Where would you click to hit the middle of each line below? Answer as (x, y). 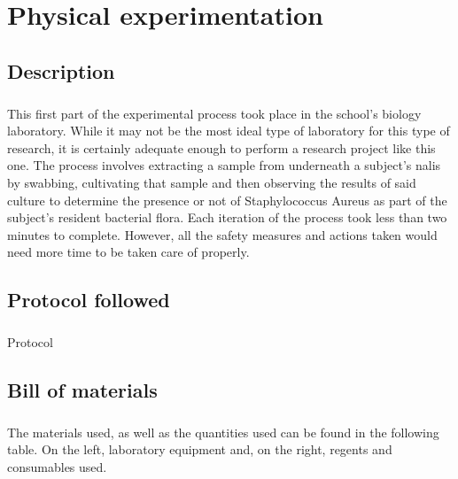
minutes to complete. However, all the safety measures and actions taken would (222, 234)
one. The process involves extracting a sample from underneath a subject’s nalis (224, 165)
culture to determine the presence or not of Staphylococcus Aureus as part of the (227, 200)
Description (61, 70)
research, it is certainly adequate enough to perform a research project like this (221, 147)
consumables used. (57, 466)
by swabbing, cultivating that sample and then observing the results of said (212, 182)
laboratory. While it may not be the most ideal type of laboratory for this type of (229, 131)
